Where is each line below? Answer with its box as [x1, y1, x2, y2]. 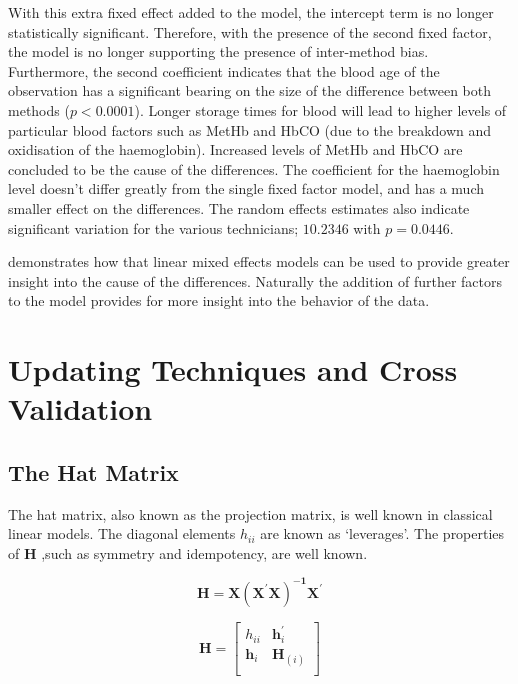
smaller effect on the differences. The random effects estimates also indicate [8, 197, 470, 218]
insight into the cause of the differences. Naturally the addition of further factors [8, 270, 503, 291]
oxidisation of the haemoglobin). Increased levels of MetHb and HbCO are [8, 139, 463, 160]
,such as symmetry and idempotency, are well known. [41, 542, 368, 563]
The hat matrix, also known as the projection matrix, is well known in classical [8, 503, 493, 524]
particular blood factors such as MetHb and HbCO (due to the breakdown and [8, 119, 492, 140]
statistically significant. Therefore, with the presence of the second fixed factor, [8, 21, 492, 42]
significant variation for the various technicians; [8, 217, 299, 238]
